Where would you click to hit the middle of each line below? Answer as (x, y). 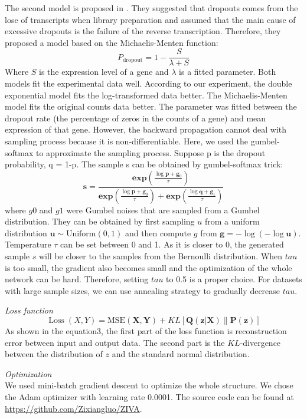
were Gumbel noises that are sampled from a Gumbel (163, 209)
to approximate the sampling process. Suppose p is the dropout (151, 152)
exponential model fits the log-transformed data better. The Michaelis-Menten (146, 95)
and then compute (158, 232)
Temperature (28, 244)
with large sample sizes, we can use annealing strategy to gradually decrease (143, 290)
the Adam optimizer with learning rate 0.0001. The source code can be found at (149, 396)
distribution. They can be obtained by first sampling (100, 221)
